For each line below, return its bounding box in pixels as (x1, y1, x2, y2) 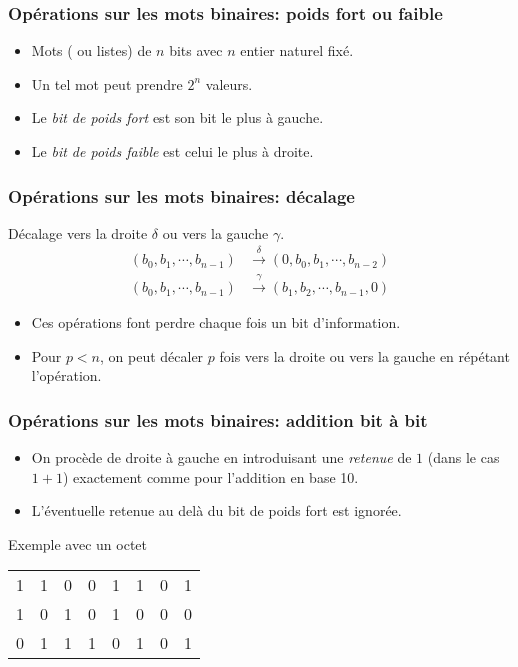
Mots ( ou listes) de (31, 40, 152, 61)
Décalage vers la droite (8, 222, 148, 243)
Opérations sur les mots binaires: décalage (8, 183, 355, 208)
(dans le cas (427, 447, 500, 468)
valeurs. (205, 73, 253, 94)
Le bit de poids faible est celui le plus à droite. (31, 141, 314, 161)
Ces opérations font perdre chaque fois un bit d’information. (31, 312, 401, 333)
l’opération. (31, 365, 102, 386)
